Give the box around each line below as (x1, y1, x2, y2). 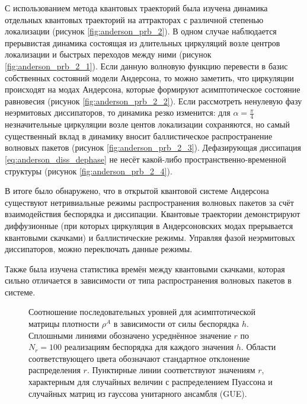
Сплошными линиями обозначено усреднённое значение (28, 329, 231, 341)
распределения (28, 364, 81, 376)
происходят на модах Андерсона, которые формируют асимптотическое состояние (5, 83, 300, 96)
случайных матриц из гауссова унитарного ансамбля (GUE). (28, 387, 247, 399)
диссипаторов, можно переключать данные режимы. (5, 243, 193, 255)
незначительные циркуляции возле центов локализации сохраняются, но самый (5, 118, 290, 131)
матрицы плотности (28, 317, 100, 330)
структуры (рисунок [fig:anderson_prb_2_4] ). (5, 164, 172, 177)
